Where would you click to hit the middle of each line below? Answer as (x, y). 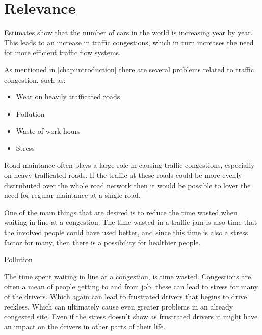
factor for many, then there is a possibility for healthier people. (102, 242)
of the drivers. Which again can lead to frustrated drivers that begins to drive (126, 296)
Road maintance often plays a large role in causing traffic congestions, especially (129, 165)
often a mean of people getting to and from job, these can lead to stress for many (131, 286)
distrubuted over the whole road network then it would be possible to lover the (127, 185)
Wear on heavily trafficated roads (68, 97)
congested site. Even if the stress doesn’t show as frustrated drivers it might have (131, 316)
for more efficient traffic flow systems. (62, 52)
